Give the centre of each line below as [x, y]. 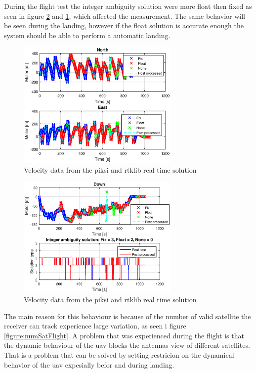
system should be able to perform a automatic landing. [87, 35]
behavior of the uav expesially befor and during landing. [89, 364]
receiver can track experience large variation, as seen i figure [95, 326]
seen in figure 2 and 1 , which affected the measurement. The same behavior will [125, 16]
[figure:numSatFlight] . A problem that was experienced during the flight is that [124, 335]
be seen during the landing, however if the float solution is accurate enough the [124, 25]
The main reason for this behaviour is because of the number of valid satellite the [128, 316]
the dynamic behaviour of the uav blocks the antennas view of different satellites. [127, 345]
